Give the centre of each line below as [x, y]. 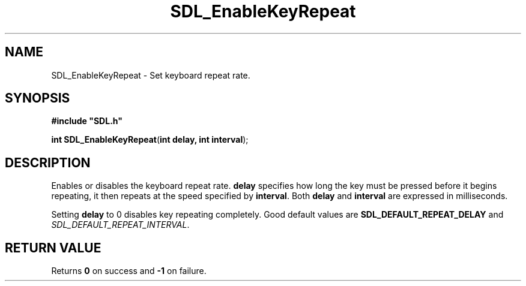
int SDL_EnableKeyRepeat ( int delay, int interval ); [150, 140]
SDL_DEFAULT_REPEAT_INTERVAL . [120, 225]
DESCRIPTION [48, 162]
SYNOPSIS [38, 98]
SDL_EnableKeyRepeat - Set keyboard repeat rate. [151, 75]
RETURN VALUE [53, 248]
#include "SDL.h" [87, 121]
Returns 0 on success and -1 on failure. [129, 271]
